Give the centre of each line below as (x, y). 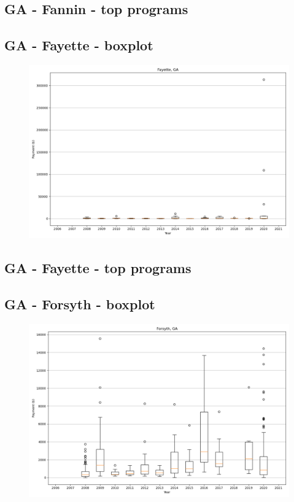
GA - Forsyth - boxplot (80, 304)
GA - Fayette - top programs (98, 268)
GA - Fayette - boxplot (79, 45)
